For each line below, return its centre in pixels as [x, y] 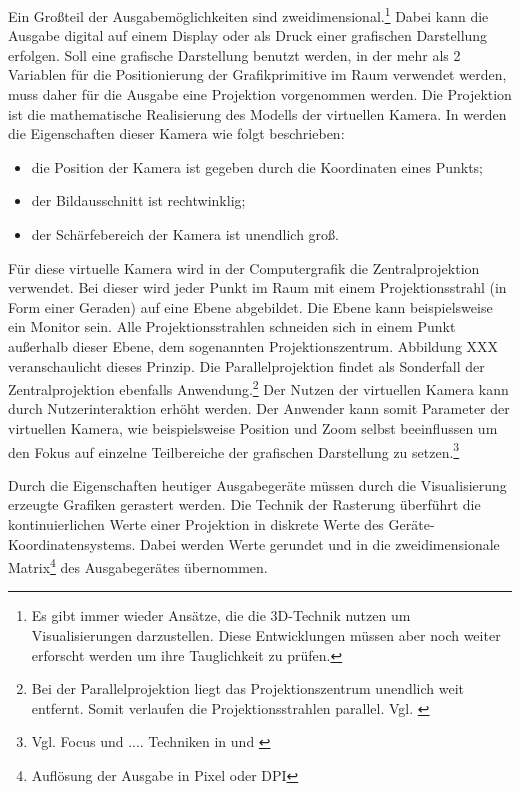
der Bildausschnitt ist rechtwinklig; [138, 200]
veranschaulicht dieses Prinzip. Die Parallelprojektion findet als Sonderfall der [246, 365]
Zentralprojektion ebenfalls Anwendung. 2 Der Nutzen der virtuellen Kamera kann [258, 387]
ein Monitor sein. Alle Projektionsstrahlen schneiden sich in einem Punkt [232, 326]
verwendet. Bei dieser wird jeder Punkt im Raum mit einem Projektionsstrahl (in [257, 287]
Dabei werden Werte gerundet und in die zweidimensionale [320, 543]
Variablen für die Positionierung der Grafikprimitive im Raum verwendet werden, [257, 74]
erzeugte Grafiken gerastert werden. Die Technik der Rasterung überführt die [244, 504]
